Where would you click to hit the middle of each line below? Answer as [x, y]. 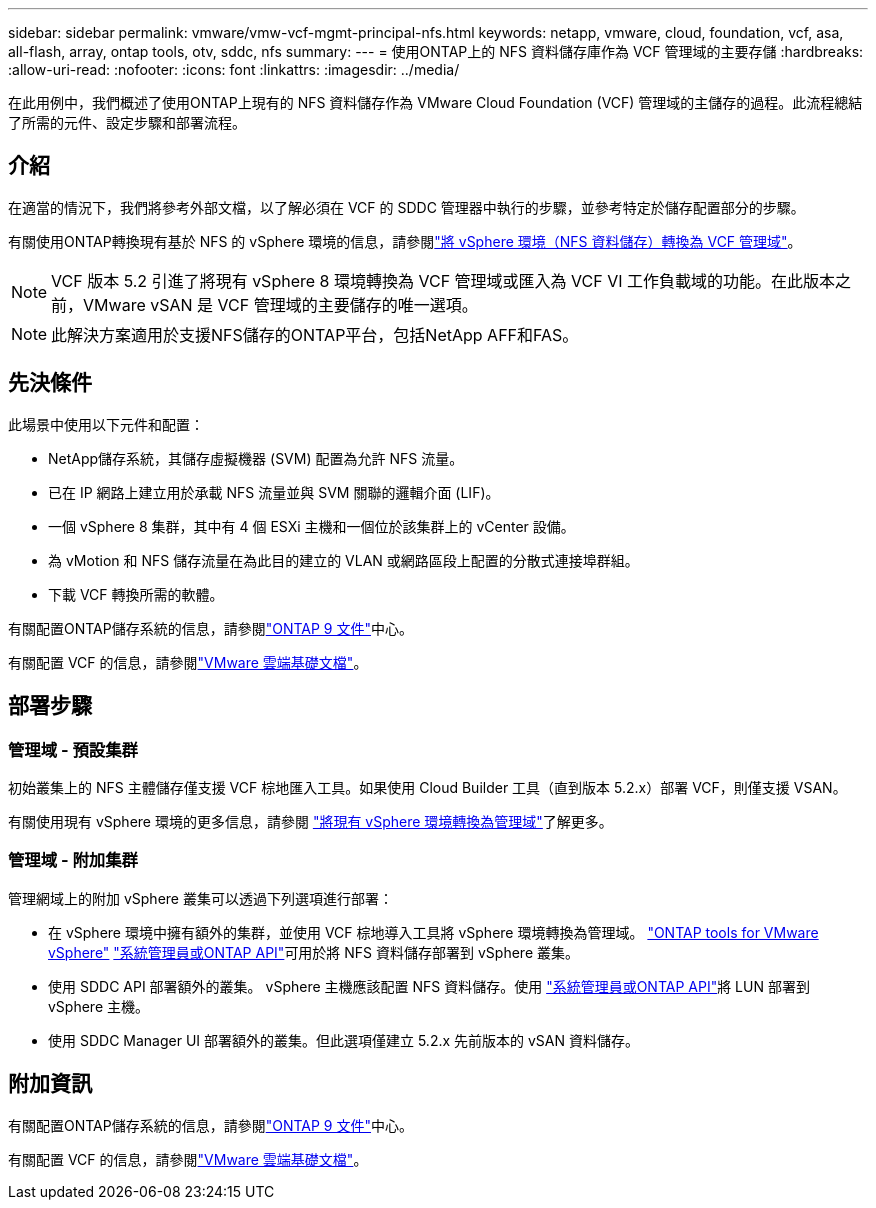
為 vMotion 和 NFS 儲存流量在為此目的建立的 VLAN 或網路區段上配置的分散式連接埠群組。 [343, 560]
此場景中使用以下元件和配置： [106, 424]
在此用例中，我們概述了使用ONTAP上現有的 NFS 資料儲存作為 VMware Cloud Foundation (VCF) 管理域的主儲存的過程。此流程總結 [435, 102]
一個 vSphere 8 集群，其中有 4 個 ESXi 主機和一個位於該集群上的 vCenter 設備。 [311, 526]
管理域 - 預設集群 [73, 749]
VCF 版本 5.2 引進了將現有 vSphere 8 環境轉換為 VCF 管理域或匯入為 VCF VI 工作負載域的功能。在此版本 [443, 280]
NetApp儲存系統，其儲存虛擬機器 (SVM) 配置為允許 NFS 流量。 [256, 458]
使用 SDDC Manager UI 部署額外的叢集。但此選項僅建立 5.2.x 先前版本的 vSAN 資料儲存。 [343, 1040]
